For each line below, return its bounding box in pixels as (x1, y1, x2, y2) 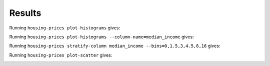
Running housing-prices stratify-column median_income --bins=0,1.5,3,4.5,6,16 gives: (9, 43, 220, 49)
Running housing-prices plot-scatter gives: (9, 52, 112, 58)
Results (9, 7, 41, 18)
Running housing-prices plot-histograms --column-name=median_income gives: (9, 34, 194, 40)
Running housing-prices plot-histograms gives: (9, 25, 120, 31)
